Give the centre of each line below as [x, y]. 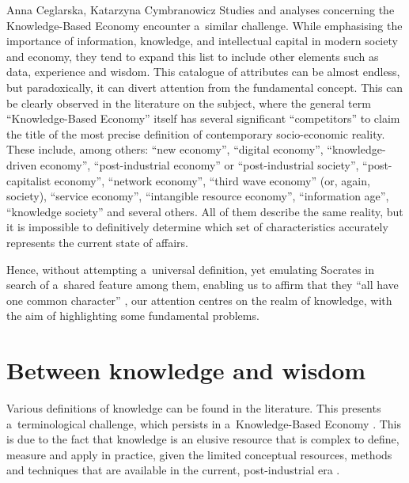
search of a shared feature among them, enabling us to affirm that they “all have [203, 285]
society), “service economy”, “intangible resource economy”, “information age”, [198, 196]
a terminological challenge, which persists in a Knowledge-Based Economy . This [204, 423]
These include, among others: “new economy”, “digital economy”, [165, 149]
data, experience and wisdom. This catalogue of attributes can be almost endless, [203, 72]
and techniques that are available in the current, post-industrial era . [173, 470]
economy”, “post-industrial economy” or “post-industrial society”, [199, 164]
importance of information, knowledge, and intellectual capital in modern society [202, 41]
